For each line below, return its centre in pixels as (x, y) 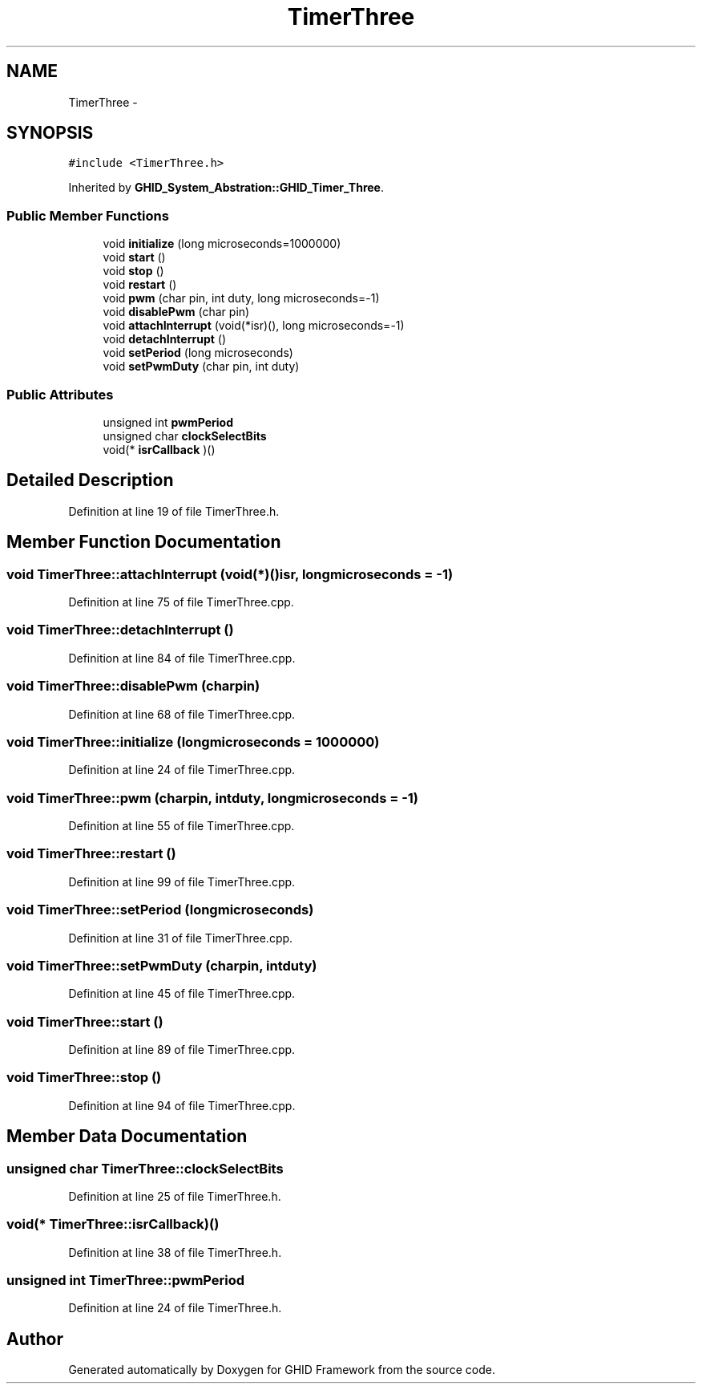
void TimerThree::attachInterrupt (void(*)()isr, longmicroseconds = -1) (230, 574)
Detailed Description (90, 480)
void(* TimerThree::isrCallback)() (113, 1224)
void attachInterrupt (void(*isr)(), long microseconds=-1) (254, 326)
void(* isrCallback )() (159, 449)
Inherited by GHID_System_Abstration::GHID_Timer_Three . (226, 188)
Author (35, 1339)
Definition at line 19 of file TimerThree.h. (174, 511)
